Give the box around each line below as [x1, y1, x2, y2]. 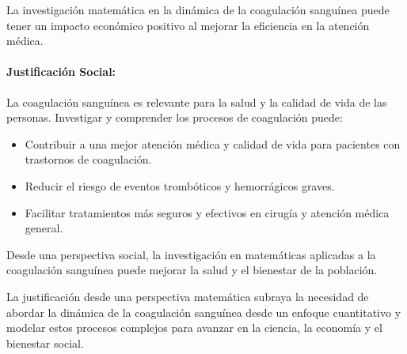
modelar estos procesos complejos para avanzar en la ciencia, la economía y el [6, 319, 382, 336]
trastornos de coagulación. [25, 151, 152, 168]
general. [25, 220, 63, 236]
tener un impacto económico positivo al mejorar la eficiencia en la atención [6, 17, 370, 33]
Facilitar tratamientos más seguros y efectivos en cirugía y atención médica [25, 204, 390, 220]
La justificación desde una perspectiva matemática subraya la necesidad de [6, 288, 369, 304]
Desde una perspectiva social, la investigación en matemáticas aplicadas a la [6, 246, 376, 262]
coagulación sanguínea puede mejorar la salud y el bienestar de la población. [6, 262, 378, 278]
